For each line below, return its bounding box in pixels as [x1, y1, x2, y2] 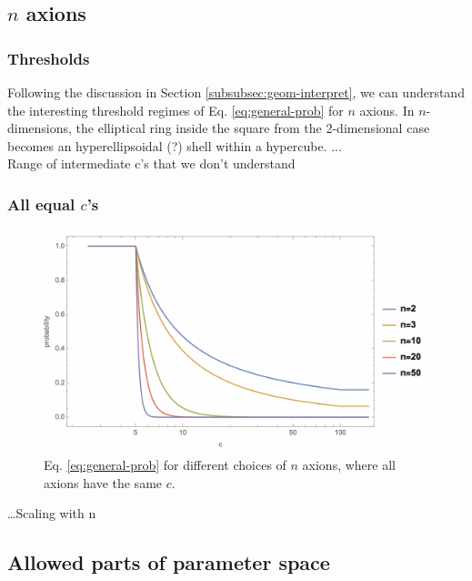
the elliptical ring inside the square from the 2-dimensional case [75, 118, 430, 138]
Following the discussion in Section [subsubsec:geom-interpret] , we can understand [7, 83, 465, 101]
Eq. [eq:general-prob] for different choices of [44, 455, 286, 474]
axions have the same [44, 473, 163, 492]
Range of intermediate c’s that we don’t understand [7, 154, 296, 173]
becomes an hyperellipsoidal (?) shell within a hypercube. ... [7, 136, 342, 155]
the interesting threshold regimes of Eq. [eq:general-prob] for [7, 100, 344, 119]
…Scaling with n [7, 504, 96, 523]
